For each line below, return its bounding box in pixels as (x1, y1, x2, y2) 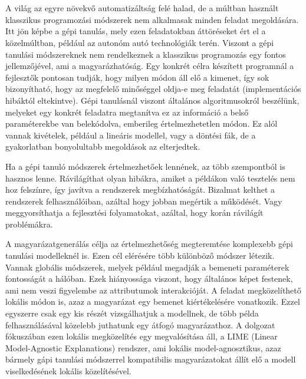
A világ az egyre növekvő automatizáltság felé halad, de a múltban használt (5, 2, 279, 14)
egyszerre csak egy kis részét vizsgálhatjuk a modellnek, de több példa (5, 307, 259, 319)
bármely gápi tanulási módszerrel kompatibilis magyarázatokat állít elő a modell (5, 353, 296, 365)
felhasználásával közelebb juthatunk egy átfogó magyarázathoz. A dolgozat (5, 318, 275, 331)
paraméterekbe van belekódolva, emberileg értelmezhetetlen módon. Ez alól (5, 117, 278, 130)
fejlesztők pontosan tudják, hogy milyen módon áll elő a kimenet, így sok (5, 71, 269, 83)
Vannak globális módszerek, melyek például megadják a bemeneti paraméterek (5, 261, 289, 273)
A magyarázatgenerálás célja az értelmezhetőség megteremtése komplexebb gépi (5, 238, 293, 250)
